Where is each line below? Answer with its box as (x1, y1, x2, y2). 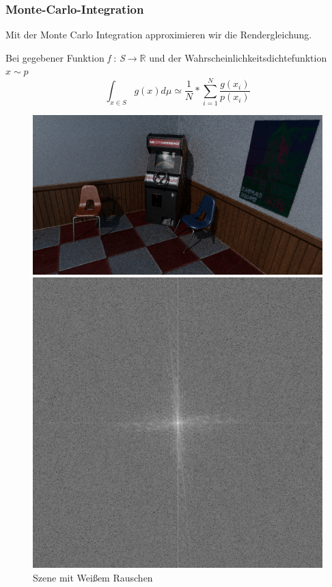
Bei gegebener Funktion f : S (5, 50, 125, 64)
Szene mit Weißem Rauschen (33, 571, 153, 585)
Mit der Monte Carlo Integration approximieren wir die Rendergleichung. (5, 27, 312, 42)
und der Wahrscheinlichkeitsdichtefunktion (149, 50, 327, 64)
